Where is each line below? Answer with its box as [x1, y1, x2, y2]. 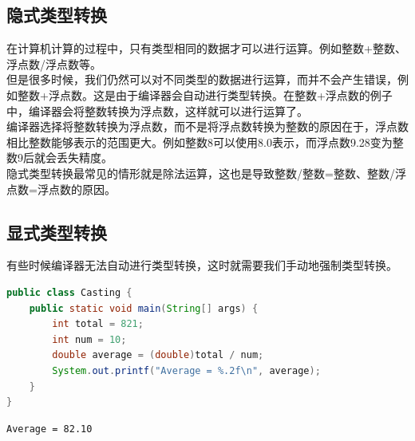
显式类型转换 [6, 219, 107, 244]
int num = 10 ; [52, 333, 127, 345]
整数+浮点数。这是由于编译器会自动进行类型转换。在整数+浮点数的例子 [17, 86, 393, 103]
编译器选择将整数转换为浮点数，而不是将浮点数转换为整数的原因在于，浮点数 [6, 118, 409, 135]
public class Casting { [6, 286, 132, 298]
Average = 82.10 [6, 423, 93, 435]
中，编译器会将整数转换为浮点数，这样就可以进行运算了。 [6, 102, 308, 119]
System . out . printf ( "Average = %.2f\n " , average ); [52, 364, 321, 376]
